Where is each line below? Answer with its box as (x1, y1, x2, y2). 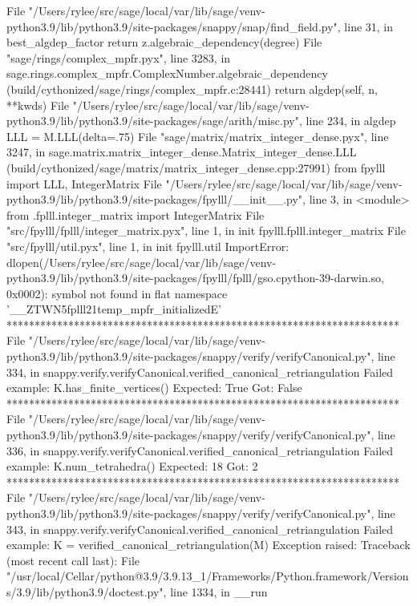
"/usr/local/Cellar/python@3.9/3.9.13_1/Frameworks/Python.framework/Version (6, 568, 409, 584)
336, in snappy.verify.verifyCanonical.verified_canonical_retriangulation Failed (6, 442, 394, 459)
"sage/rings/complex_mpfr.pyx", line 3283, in (6, 49, 231, 66)
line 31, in (344, 18, 394, 34)
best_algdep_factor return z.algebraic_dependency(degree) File (6, 34, 322, 50)
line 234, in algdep (306, 112, 396, 129)
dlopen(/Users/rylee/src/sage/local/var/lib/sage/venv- (6, 253, 277, 270)
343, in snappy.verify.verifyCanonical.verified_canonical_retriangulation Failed (6, 520, 394, 537)
